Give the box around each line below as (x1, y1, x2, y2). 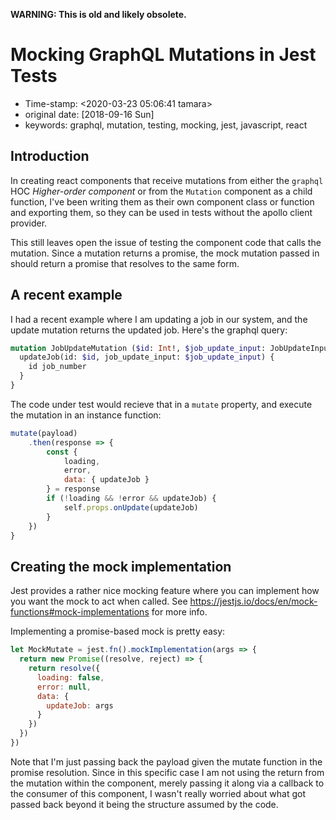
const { (46, 447, 78, 457)
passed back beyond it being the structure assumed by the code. (10, 798, 279, 810)
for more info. (151, 606, 208, 618)
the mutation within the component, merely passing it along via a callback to (10, 777, 325, 789)
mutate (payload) (10, 428, 78, 438)
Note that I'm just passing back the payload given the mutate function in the (10, 755, 323, 768)
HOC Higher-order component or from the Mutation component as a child (10, 185, 313, 197)
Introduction (10, 148, 90, 165)
